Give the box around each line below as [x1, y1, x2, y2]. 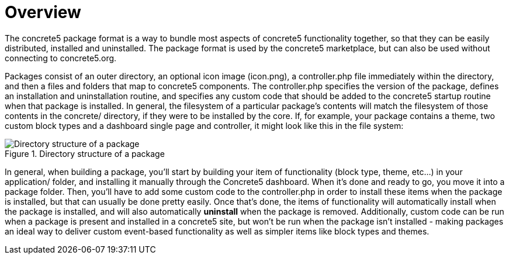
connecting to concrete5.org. [5, 52, 117, 63]
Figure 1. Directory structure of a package [5, 148, 165, 159]
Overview [5, 2, 81, 22]
